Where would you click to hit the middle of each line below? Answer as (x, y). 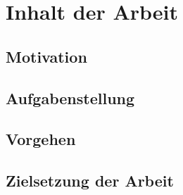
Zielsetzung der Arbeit (90, 181)
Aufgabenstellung (70, 97)
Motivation (46, 56)
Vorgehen (41, 139)
